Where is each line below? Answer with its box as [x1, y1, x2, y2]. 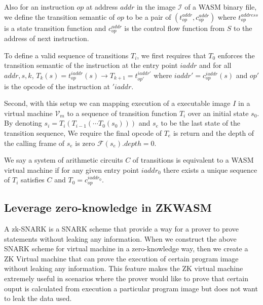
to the [233, 22, 252, 33]
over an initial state [187, 107, 249, 118]
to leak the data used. [4, 293, 72, 303]
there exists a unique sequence [163, 164, 257, 175]
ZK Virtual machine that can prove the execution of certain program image [4, 253, 239, 263]
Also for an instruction [4, 2, 74, 12]
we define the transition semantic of [4, 11, 115, 22]
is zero [75, 137, 95, 148]
